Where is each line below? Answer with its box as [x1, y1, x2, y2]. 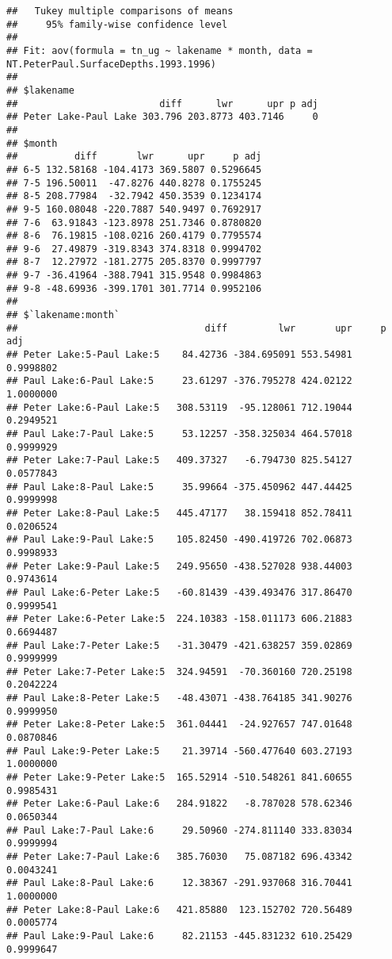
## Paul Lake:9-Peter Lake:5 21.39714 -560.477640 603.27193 [6, 745, 352, 757]
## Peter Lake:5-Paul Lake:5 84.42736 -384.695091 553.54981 [6, 349, 352, 361]
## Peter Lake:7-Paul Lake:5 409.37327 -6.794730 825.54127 [6, 455, 352, 466]
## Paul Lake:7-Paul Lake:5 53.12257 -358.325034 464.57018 [6, 428, 352, 439]
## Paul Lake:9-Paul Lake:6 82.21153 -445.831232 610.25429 [6, 930, 352, 942]
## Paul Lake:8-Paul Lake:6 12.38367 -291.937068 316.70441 [6, 877, 352, 889]
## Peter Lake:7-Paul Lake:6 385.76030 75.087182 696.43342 [6, 851, 352, 862]
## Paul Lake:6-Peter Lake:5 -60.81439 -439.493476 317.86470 [6, 586, 352, 598]
